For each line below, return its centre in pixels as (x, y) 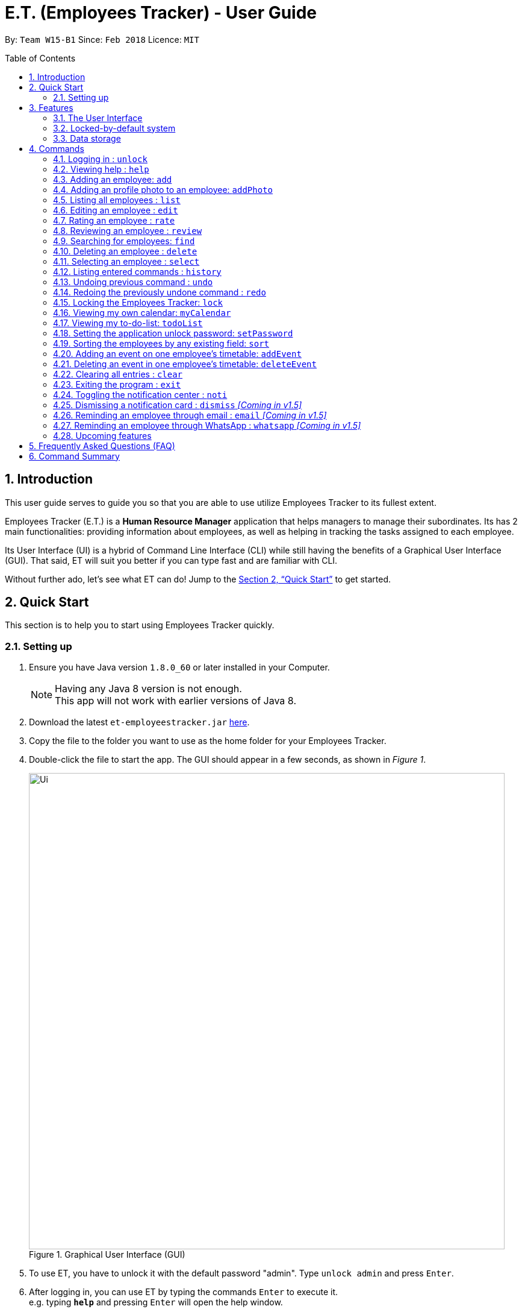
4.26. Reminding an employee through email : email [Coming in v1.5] (190, 415)
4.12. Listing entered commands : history (137, 271)
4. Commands (57, 148)
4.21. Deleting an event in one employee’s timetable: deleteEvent (185, 364)
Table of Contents (40, 58)
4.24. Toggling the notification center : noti (140, 394)
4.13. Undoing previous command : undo (133, 282)
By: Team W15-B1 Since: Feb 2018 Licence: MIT (102, 39)
